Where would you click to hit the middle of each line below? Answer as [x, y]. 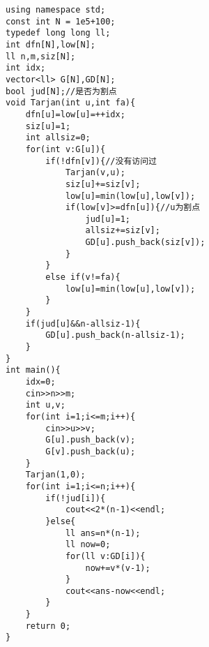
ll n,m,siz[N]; [41, 56]
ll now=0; [88, 545]
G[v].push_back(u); [91, 451]
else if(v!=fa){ [83, 277]
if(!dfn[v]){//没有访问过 [101, 161]
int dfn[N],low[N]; [51, 44]
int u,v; [45, 405]
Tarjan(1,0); [55, 475]
